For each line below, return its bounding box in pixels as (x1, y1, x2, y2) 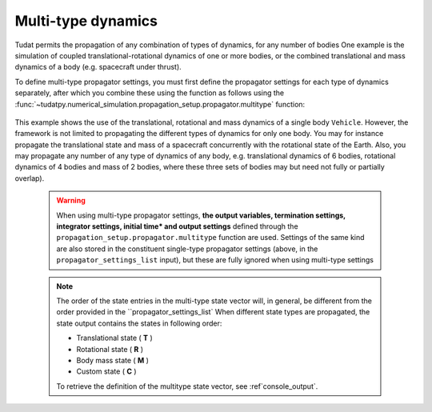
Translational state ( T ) (76, 333, 154, 343)
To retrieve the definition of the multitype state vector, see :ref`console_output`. (56, 381, 318, 391)
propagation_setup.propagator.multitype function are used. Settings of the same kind (56, 233, 365, 242)
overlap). (14, 173, 45, 183)
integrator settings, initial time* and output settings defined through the (56, 222, 299, 231)
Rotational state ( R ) (76, 344, 144, 354)
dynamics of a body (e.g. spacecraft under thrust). (14, 62, 182, 72)
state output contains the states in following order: (56, 318, 222, 328)
